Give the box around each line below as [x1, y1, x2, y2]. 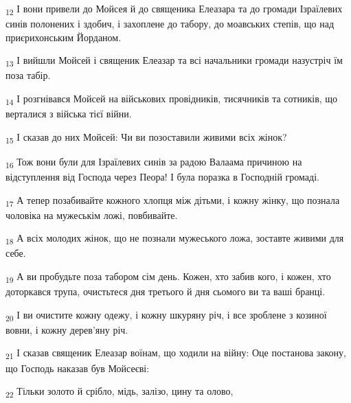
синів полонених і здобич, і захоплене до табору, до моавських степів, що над [5, 16, 335, 31]
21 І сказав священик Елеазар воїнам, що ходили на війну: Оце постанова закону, [5, 345, 346, 362]
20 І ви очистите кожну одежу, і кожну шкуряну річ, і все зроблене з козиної [5, 307, 327, 323]
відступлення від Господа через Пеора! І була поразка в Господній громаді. [5, 170, 319, 183]
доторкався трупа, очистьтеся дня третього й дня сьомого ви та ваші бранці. [5, 284, 326, 299]
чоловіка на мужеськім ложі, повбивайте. [5, 207, 178, 222]
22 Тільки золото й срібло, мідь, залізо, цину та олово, [5, 384, 234, 400]
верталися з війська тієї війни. [5, 106, 132, 121]
